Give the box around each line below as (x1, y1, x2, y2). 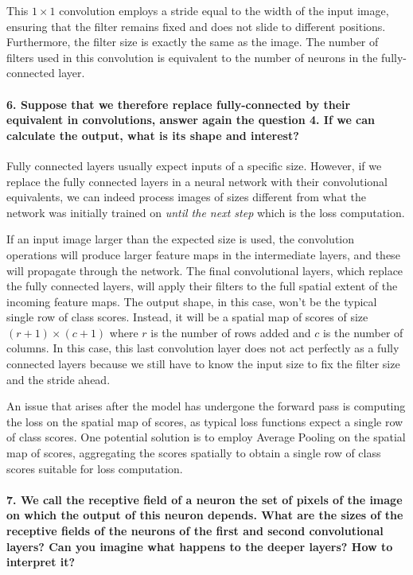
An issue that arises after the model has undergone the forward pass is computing (6, 398, 406, 414)
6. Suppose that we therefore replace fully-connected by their (6, 95, 351, 112)
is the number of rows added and (150, 324, 311, 340)
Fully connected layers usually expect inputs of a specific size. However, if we (6, 157, 382, 173)
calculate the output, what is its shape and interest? (6, 126, 299, 143)
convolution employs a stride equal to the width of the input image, (59, 2, 389, 18)
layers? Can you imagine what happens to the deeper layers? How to (6, 538, 393, 554)
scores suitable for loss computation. (6, 460, 183, 476)
